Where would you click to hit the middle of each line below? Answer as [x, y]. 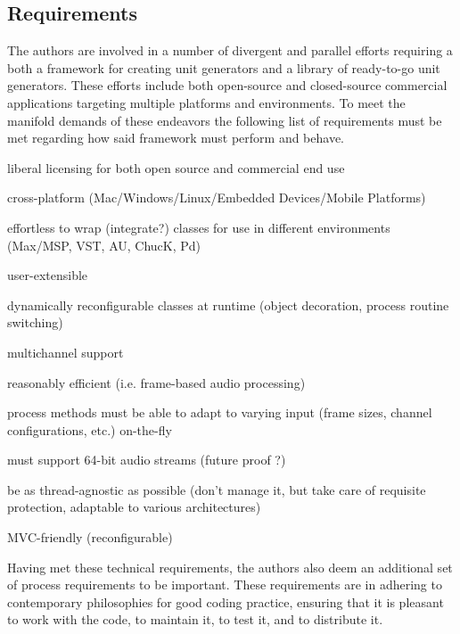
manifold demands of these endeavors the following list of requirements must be [225, 120]
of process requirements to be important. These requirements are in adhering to [225, 585]
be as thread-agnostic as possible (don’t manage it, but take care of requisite [217, 489]
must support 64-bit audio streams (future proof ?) [147, 460]
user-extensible [48, 275]
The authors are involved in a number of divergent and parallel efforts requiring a [230, 50]
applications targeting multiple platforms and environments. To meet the [206, 102]
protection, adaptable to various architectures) [134, 507]
